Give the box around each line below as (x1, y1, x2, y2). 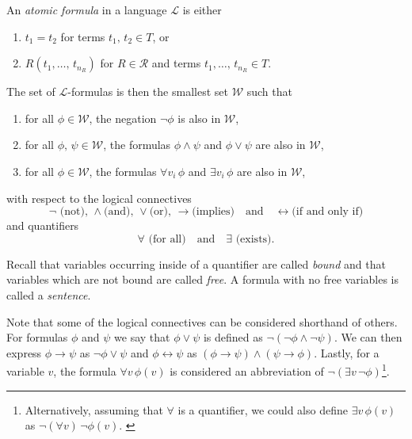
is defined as (203, 329, 263, 345)
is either (182, 2, 222, 17)
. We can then (334, 329, 402, 345)
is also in (177, 109, 221, 126)
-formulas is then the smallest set (67, 83, 228, 100)
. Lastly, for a (314, 344, 380, 361)
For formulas (6, 329, 68, 345)
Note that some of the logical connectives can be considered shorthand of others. (6, 313, 398, 330)
